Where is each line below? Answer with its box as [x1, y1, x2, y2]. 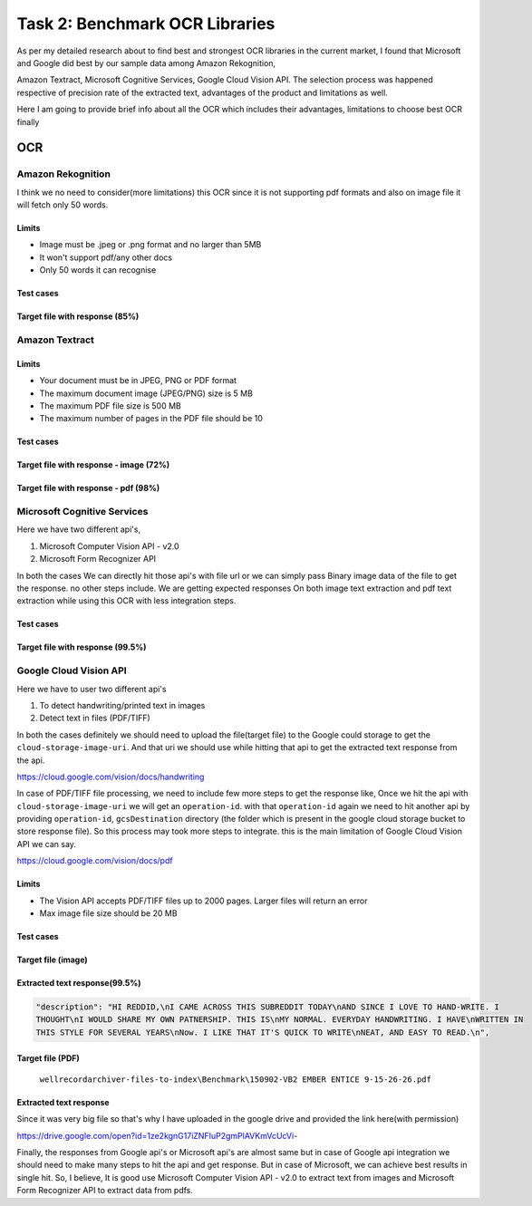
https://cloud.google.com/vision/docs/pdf [16, 855, 173, 866]
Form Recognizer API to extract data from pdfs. [16, 1185, 194, 1196]
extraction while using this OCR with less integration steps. [16, 595, 237, 606]
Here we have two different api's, [16, 524, 140, 535]
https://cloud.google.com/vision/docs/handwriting [16, 771, 205, 782]
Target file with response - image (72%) [16, 459, 170, 470]
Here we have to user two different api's [16, 683, 167, 694]
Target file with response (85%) [16, 311, 140, 322]
